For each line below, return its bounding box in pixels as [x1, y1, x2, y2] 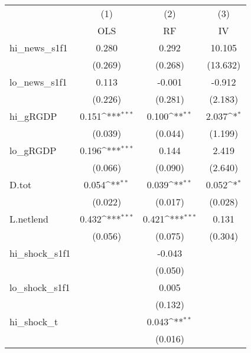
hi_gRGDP [9, 109, 57, 123]
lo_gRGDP [9, 143, 57, 157]
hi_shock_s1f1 [9, 246, 71, 260]
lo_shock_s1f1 [9, 280, 70, 294]
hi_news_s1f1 [9, 41, 68, 54]
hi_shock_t [9, 315, 58, 328]
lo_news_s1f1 [9, 75, 67, 89]
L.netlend [9, 212, 49, 225]
